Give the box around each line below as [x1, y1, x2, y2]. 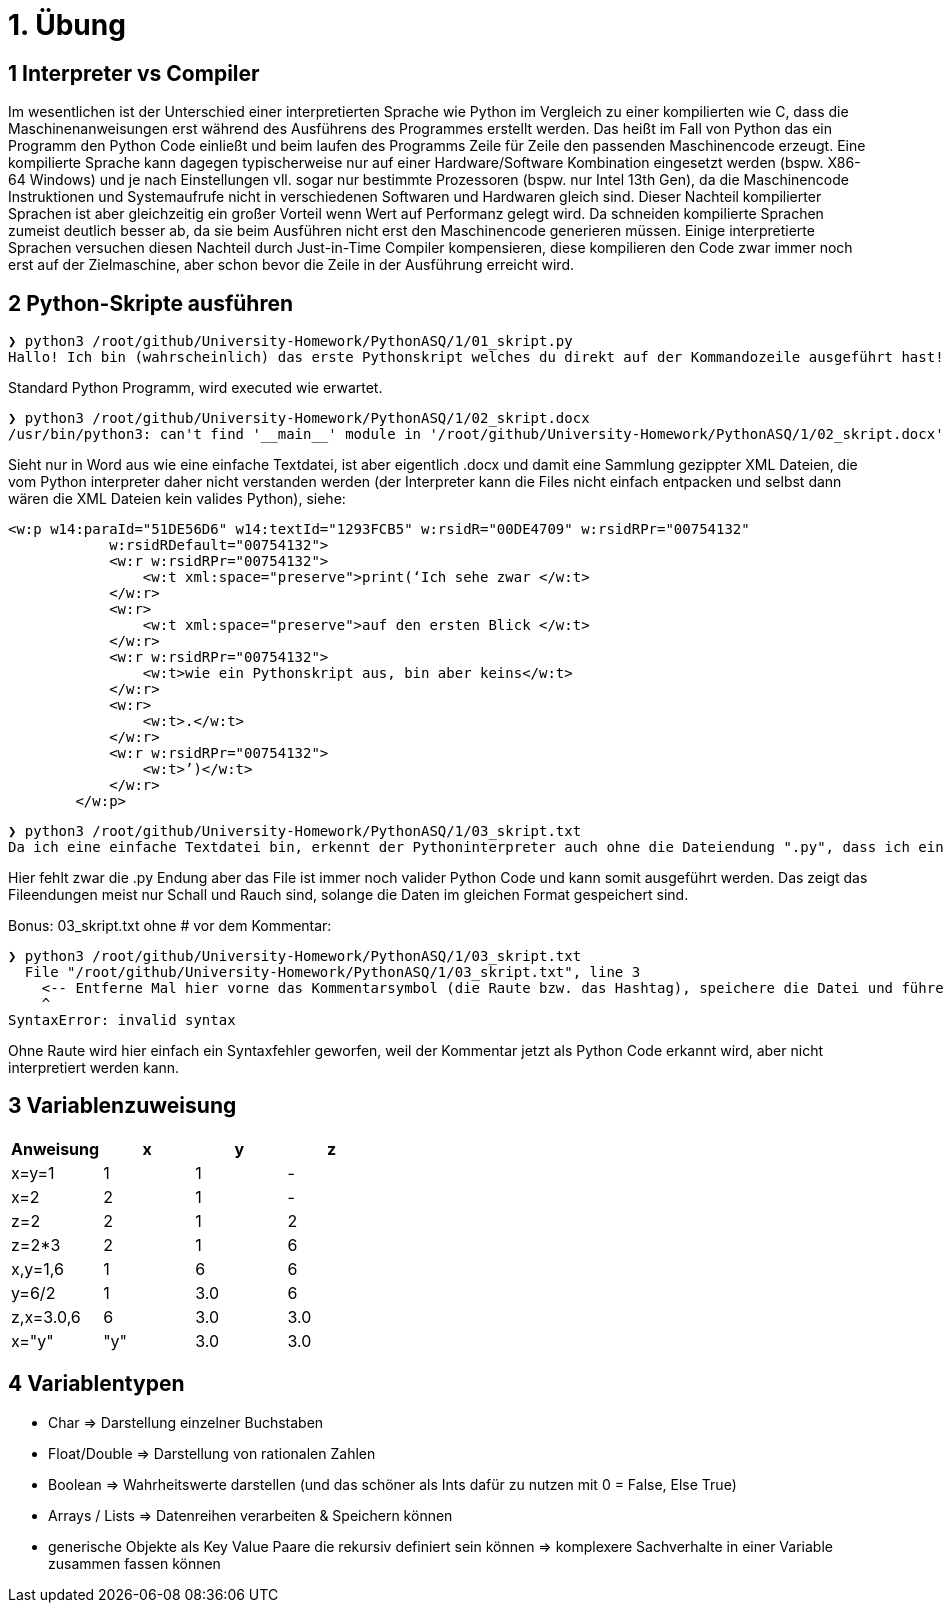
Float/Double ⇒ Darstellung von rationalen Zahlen [48, 1444, 376, 1462]
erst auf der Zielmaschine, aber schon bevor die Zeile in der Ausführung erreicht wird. [8, 256, 574, 274]
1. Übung [8, 8, 126, 42]
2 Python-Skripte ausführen [8, 290, 294, 316]
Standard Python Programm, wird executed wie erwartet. [8, 379, 383, 397]
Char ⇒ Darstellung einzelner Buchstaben [48, 1413, 324, 1431]
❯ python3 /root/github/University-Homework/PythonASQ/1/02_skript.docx [8, 410, 590, 427]
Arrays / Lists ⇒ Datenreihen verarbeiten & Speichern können [48, 1506, 453, 1524]
